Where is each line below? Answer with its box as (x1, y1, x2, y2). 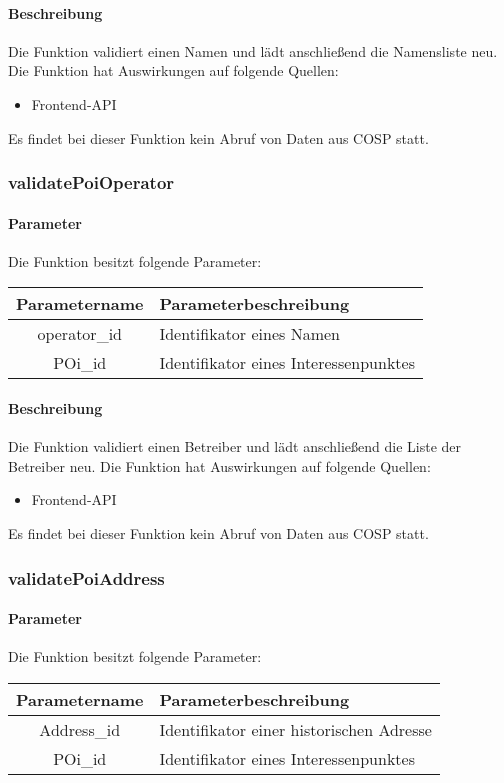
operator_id (37, 322, 122, 346)
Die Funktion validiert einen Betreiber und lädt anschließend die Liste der (8, 436, 462, 457)
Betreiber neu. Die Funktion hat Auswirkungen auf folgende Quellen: (8, 455, 431, 476)
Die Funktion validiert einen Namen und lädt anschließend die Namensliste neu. (8, 40, 498, 61)
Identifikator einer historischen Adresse (159, 717, 432, 741)
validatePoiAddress (8, 565, 165, 590)
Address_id (39, 717, 121, 741)
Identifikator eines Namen (159, 322, 340, 346)
